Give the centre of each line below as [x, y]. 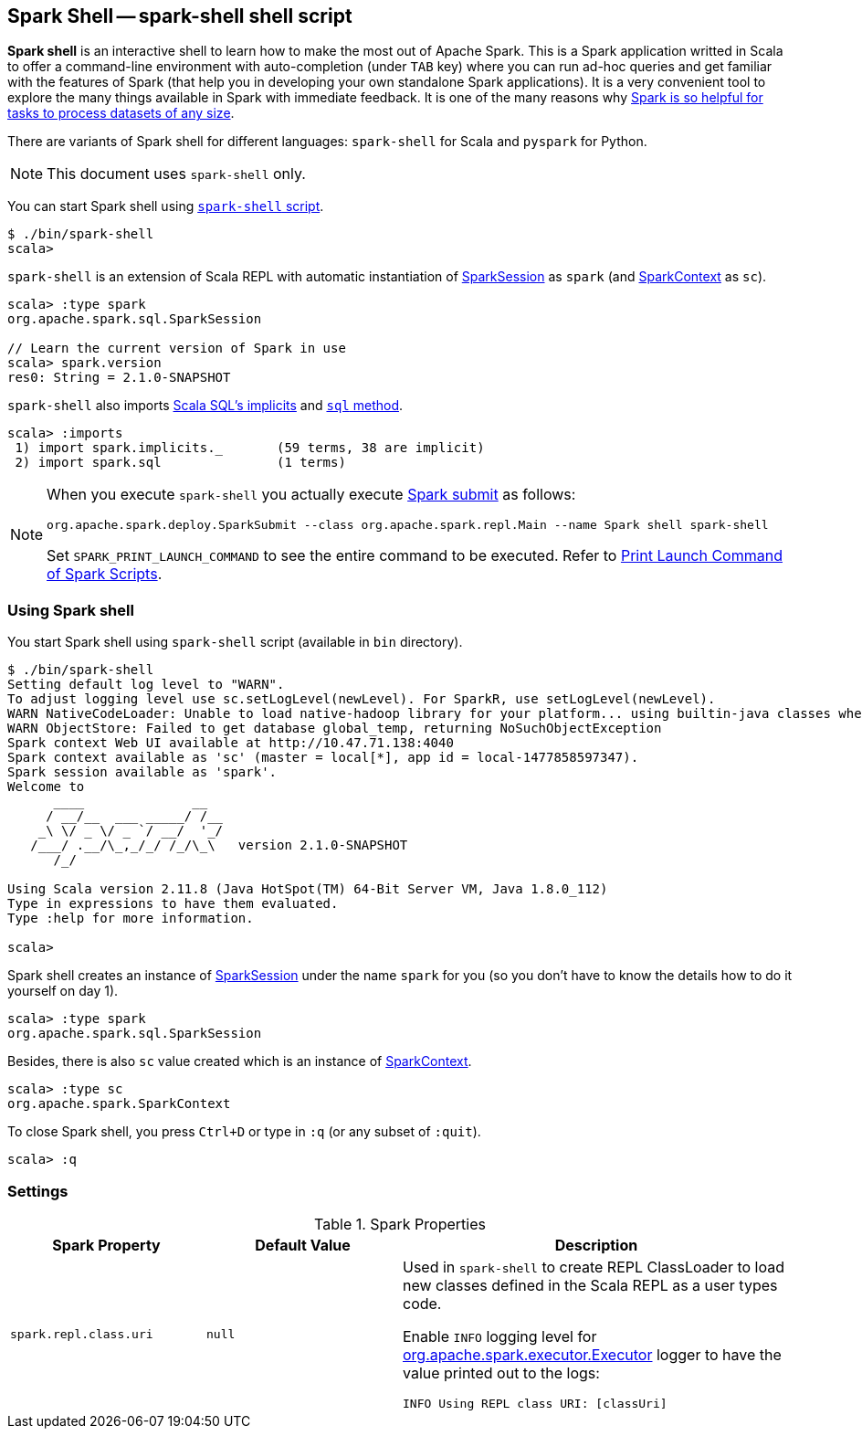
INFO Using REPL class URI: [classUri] [535, 1403]
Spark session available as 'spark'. [142, 772]
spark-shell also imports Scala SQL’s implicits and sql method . [205, 406]
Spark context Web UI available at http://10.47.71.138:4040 [231, 743]
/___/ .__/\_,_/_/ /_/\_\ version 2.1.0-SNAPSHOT [219, 845]
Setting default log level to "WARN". [146, 685]
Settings [38, 1191]
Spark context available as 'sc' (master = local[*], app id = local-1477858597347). [323, 758]
